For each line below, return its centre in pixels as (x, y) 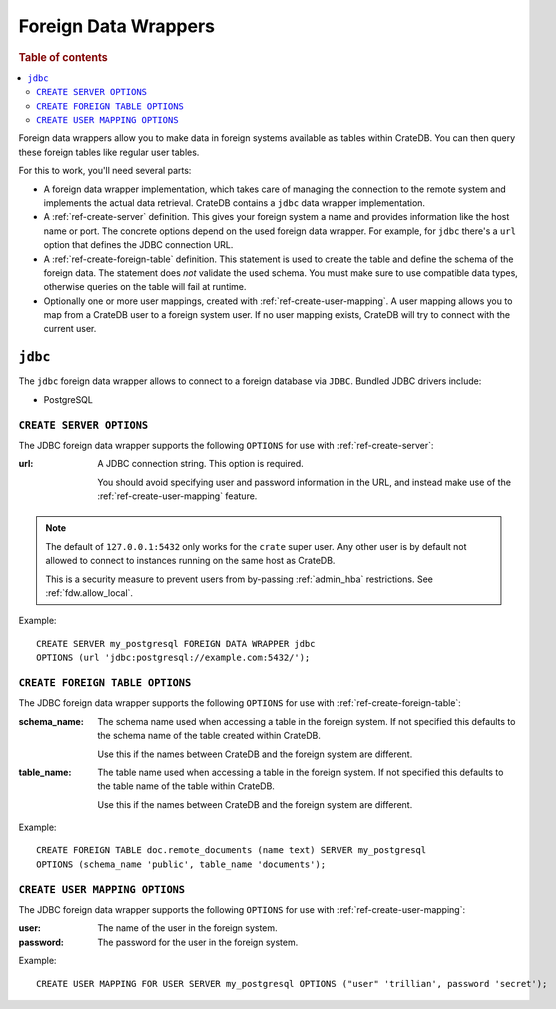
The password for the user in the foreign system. (198, 942)
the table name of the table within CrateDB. (186, 786)
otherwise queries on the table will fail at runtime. (145, 287)
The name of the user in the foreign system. (188, 928)
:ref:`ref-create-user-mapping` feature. (177, 496)
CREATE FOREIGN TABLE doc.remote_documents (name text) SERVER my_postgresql (231, 850)
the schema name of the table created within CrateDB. (209, 736)
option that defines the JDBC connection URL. (138, 245)
